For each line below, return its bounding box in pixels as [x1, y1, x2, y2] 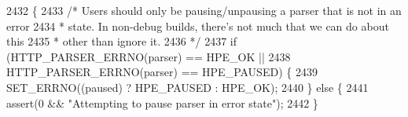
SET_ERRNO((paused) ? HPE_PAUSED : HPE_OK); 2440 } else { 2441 [6, 79, 369, 95]
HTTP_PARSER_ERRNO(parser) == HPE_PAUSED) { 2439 [6, 64, 318, 80]
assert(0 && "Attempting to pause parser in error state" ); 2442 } [6, 94, 318, 111]
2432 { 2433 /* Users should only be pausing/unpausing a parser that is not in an [6, 2, 402, 18]
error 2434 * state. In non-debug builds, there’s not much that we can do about [6, 17, 389, 34]
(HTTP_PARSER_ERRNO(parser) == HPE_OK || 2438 [6, 48, 291, 64]
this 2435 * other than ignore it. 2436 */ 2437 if [6, 33, 237, 49]
